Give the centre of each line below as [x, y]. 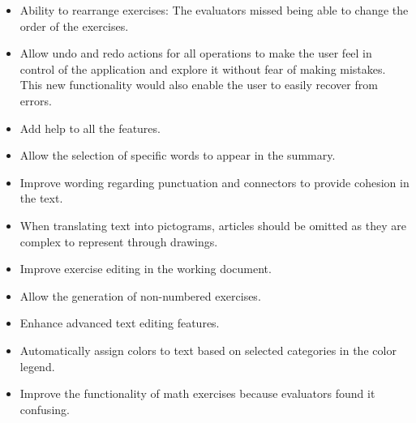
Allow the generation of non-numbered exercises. [140, 295]
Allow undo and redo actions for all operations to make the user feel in [196, 53]
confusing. [45, 409]
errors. [36, 100]
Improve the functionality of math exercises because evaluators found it [197, 393]
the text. [41, 198]
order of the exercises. [74, 26]
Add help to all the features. [90, 128]
